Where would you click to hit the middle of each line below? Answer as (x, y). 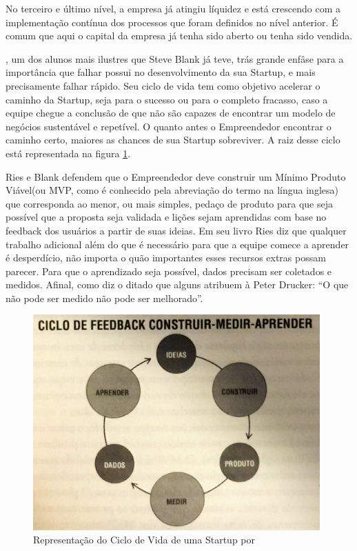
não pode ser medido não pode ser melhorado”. (104, 298)
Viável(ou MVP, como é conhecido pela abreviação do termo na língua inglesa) (172, 190)
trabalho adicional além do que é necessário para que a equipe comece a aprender (177, 244)
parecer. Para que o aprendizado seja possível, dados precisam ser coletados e (169, 271)
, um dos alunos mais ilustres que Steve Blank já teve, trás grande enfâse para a (175, 58)
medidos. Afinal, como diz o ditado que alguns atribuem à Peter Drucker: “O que (177, 284)
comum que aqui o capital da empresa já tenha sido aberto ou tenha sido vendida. (179, 36)
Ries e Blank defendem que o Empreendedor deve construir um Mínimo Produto (176, 176)
